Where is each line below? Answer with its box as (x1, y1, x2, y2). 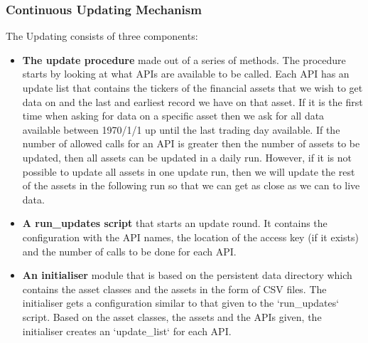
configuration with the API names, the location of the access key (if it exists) (22, 229, 359, 244)
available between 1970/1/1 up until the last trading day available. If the (22, 122, 340, 137)
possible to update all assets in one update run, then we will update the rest (22, 164, 355, 179)
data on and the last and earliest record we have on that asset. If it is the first (22, 94, 363, 109)
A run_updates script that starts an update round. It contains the (22, 216, 328, 231)
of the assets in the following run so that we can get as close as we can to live (22, 178, 360, 193)
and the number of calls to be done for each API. (22, 243, 237, 258)
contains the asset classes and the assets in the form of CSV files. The (22, 281, 327, 296)
